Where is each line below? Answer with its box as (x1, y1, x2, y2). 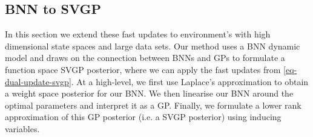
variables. (5, 122, 40, 135)
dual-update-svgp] (5, 75, 71, 88)
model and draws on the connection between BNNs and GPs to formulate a (5, 51, 285, 64)
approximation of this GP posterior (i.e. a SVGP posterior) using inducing (5, 110, 282, 123)
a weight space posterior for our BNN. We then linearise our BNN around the (5, 87, 294, 100)
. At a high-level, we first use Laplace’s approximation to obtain (71, 75, 309, 88)
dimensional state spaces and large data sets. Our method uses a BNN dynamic (5, 39, 300, 52)
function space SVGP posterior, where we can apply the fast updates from (5, 63, 281, 75)
